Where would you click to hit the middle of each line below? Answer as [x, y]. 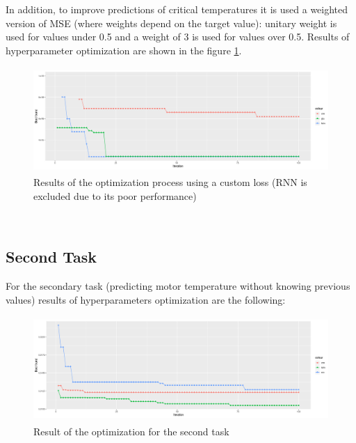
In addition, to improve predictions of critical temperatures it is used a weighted [177, 9]
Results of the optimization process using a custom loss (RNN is [170, 182]
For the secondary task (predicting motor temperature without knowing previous [178, 286]
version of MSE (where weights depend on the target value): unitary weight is [171, 23]
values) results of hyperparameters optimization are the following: [146, 299]
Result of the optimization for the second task [131, 432]
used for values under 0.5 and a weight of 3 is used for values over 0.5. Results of [178, 37]
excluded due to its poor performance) [115, 195]
